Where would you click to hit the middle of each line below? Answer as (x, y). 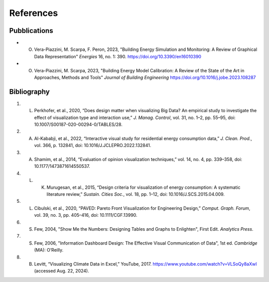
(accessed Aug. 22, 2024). (62, 271)
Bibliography (29, 91)
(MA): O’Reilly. (49, 250)
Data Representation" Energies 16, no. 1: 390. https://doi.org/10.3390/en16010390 (118, 56)
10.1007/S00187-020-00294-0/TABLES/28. (78, 125)
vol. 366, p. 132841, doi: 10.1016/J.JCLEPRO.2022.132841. (93, 145)
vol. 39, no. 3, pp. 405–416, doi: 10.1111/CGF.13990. (86, 215)
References (34, 13)
